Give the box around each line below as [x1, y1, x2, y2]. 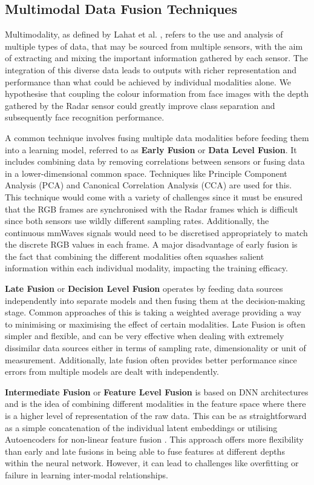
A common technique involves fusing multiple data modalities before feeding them [5, 131, 309, 144]
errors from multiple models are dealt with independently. [5, 365, 219, 378]
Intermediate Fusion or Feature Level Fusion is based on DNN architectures [5, 385, 309, 398]
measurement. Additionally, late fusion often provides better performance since [5, 353, 297, 366]
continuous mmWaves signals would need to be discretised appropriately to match [5, 226, 308, 239]
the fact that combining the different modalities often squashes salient [5, 249, 264, 262]
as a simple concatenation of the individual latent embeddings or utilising [5, 421, 278, 434]
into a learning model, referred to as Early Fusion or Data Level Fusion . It [5, 143, 297, 156]
